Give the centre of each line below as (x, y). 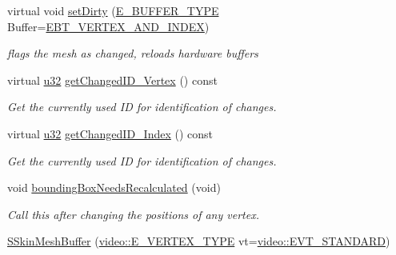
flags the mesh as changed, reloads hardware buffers (133, 53)
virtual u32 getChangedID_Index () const (110, 133)
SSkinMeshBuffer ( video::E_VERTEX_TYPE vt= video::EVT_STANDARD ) (199, 241)
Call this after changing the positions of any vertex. (133, 214)
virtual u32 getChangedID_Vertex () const (112, 80)
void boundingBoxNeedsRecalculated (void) (114, 187)
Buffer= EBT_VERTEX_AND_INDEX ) (108, 26)
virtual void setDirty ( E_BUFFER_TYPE (113, 10)
